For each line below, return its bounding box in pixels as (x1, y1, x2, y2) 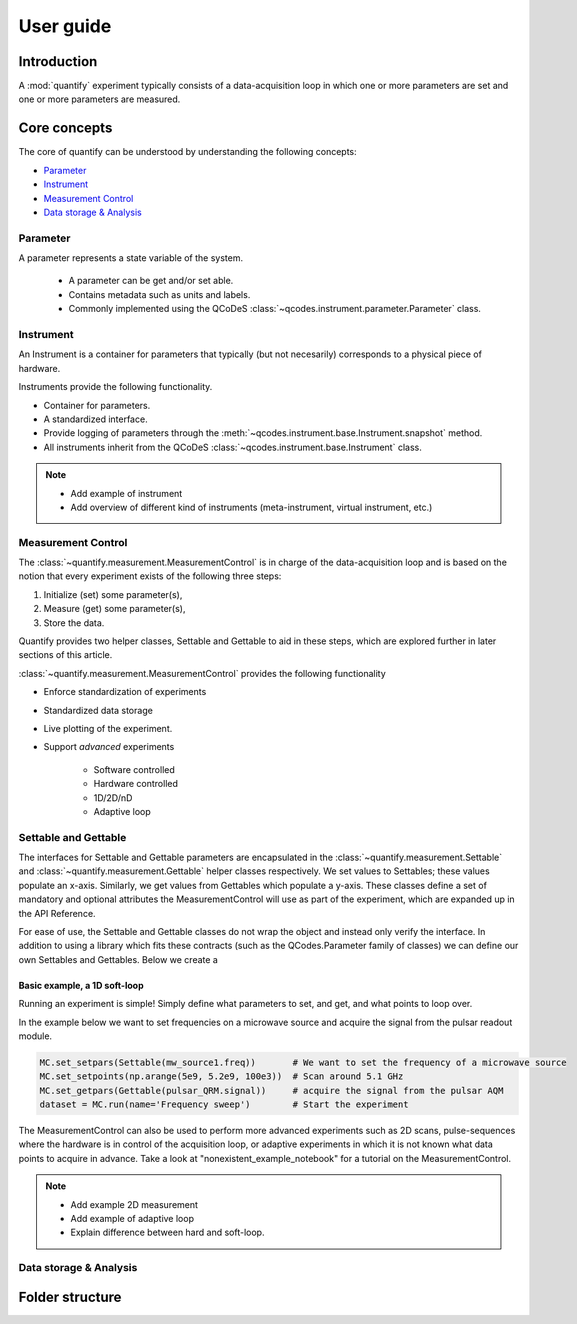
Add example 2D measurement (70, 1198, 199, 1210)
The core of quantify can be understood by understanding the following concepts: (18, 146, 357, 158)
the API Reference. (18, 907, 96, 919)
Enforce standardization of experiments (43, 686, 207, 698)
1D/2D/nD (93, 791, 133, 804)
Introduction (18, 53, 98, 70)
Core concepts (18, 120, 113, 137)
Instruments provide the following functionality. (18, 381, 213, 393)
